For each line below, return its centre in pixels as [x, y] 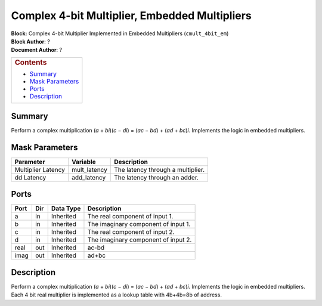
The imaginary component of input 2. [140, 240]
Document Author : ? [37, 50]
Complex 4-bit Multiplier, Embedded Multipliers [131, 16]
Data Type [66, 209]
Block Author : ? [30, 41]
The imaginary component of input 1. [139, 224]
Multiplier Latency [40, 169]
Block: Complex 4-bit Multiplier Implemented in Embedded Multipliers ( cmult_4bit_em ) [120, 33]
